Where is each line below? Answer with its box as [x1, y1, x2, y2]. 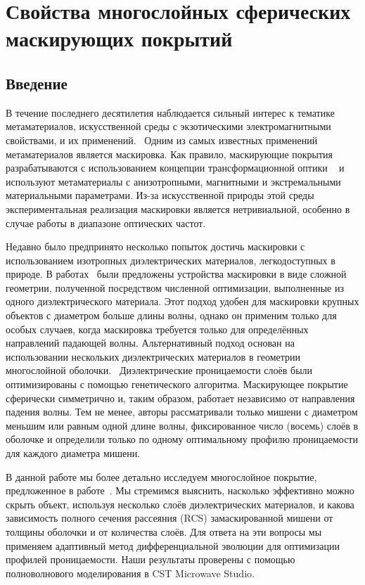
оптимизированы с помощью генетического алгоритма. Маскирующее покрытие [6, 377, 348, 392]
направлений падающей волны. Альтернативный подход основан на [6, 335, 295, 350]
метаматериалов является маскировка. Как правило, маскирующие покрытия [6, 146, 333, 161]
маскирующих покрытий [6, 24, 233, 53]
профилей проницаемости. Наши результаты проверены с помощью [6, 552, 295, 567]
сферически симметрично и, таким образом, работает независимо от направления [6, 390, 355, 405]
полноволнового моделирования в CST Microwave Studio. [6, 565, 255, 580]
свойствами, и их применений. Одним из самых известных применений [6, 132, 318, 147]
